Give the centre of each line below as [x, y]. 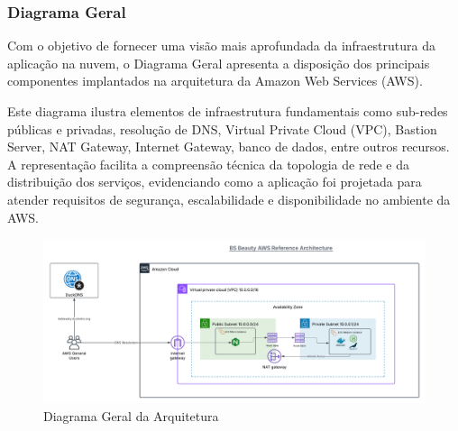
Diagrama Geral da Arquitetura [131, 415]
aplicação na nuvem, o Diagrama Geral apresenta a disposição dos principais [219, 63]
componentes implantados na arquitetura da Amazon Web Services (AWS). [215, 81]
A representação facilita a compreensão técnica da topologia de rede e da [208, 164]
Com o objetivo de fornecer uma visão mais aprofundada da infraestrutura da [221, 46]
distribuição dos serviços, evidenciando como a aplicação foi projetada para [215, 182]
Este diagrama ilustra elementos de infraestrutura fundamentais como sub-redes [228, 111]
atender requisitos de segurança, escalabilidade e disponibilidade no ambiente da [229, 199]
